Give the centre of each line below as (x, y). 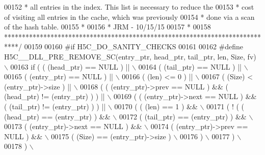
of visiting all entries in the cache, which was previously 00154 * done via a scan (129, 17)
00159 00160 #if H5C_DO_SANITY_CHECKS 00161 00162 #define (134, 46)
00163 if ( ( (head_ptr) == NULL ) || (70, 66)
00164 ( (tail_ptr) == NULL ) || (190, 66)
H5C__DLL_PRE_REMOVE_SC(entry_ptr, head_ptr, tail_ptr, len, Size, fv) (130, 56)
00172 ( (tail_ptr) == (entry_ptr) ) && (183, 116)
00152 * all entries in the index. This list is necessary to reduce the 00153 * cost (129, 7)
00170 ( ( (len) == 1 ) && (156, 106)
